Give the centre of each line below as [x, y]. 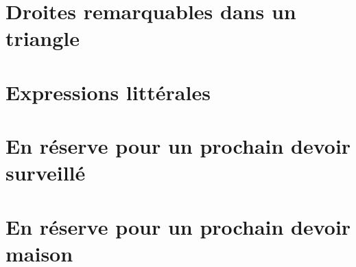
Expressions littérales [108, 92]
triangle [43, 38]
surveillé [46, 173]
